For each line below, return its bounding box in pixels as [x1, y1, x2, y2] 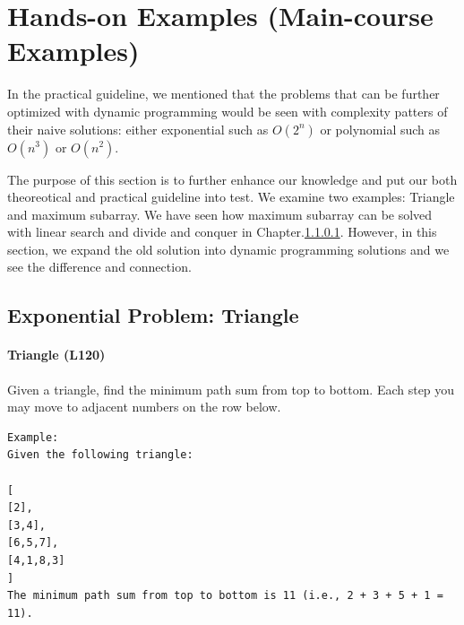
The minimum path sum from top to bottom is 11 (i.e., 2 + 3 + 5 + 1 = [7, 589, 443, 603]
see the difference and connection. [7, 257, 192, 276]
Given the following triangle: [7, 448, 193, 462]
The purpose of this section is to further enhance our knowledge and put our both [7, 169, 458, 188]
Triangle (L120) [7, 345, 106, 364]
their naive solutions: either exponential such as [7, 119, 269, 138]
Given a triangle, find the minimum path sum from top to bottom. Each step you [7, 379, 455, 398]
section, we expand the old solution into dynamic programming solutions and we [7, 239, 450, 258]
